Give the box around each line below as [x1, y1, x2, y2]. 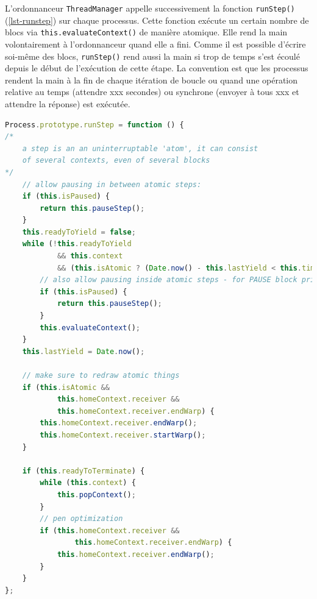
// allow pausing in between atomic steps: [22, 180, 202, 189]
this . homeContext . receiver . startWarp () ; [40, 430, 206, 439]
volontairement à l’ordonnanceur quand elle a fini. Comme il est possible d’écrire [5, 37, 306, 50]
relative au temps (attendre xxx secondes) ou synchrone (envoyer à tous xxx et [5, 85, 299, 98]
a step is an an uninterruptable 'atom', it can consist [22, 144, 258, 153]
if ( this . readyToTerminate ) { [22, 466, 145, 475]
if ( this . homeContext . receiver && [40, 526, 180, 535]
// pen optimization [40, 514, 123, 523]
